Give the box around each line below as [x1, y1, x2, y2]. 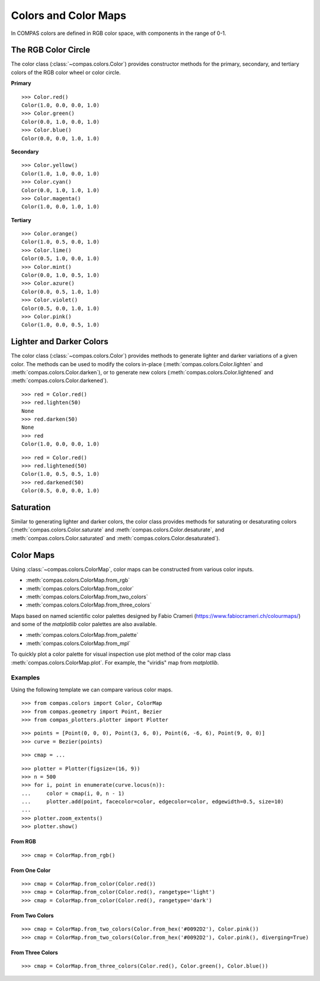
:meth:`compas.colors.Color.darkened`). [11, 377, 108, 384]
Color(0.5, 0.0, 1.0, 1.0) [21, 305, 100, 312]
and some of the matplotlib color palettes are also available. [11, 621, 157, 628]
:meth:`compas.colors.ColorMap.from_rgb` [25, 576, 130, 584]
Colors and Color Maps [11, 9, 127, 22]
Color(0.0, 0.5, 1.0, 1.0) [21, 288, 100, 295]
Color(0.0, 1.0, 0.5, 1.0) [21, 272, 100, 278]
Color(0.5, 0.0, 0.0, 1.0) [21, 488, 100, 494]
